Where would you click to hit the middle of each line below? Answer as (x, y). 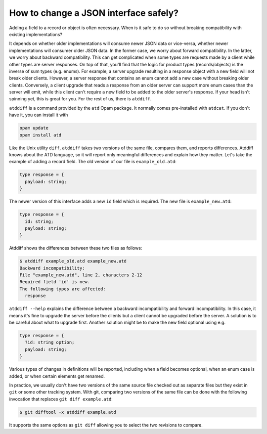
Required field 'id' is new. (55, 282)
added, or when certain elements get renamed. (57, 376)
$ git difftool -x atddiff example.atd (68, 412)
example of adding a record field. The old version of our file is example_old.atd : (93, 162)
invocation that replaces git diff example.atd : (61, 399)
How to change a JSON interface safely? (94, 13)
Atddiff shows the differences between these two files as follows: (76, 248)
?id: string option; (50, 343)
